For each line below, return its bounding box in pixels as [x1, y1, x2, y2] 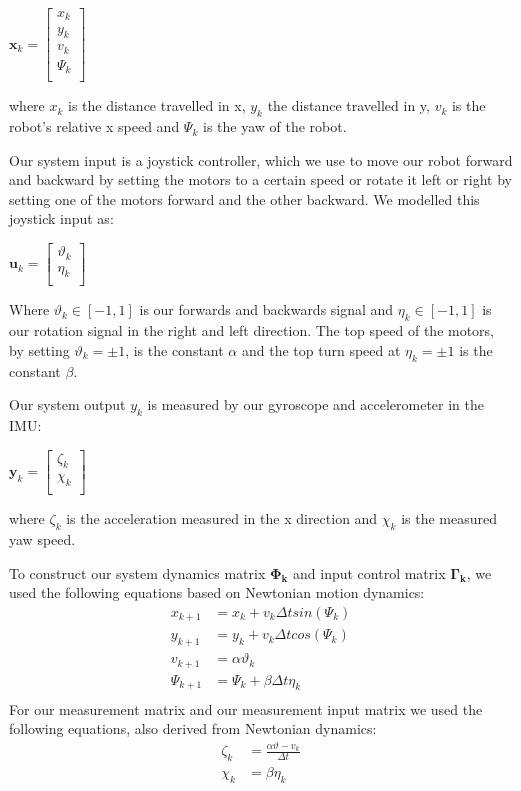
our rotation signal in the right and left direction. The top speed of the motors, [9, 320, 495, 341]
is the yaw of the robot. [202, 116, 347, 137]
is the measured [401, 508, 497, 529]
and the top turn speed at [241, 339, 401, 360]
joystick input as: [9, 208, 114, 229]
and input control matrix [293, 562, 446, 583]
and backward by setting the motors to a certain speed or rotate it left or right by [9, 169, 512, 190]
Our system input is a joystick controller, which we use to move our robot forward [9, 149, 513, 170]
